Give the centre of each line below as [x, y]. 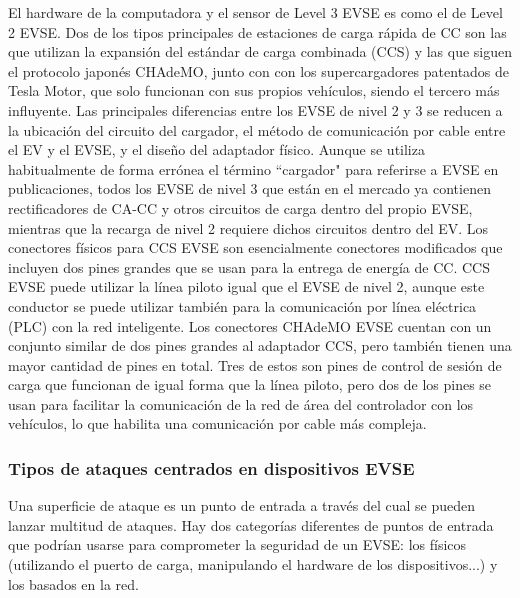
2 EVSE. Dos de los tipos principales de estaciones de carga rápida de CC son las [257, 31]
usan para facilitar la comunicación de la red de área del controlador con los [241, 403]
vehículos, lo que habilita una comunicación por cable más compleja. [217, 423]
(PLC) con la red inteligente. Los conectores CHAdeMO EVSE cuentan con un [250, 325]
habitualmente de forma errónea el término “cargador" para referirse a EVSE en [253, 168]
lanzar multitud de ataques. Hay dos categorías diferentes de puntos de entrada [251, 524]
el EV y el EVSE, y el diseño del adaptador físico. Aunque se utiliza [216, 149]
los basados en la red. [73, 583]
